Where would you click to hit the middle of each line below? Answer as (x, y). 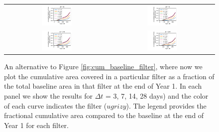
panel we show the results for (49, 95)
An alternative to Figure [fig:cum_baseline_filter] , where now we (103, 66)
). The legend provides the (166, 105)
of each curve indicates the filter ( (55, 105)
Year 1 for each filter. (37, 125)
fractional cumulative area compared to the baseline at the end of (104, 115)
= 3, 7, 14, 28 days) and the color (157, 95)
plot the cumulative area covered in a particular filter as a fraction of (109, 76)
